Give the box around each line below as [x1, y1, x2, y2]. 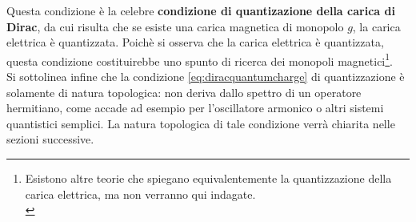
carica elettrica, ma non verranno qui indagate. [25, 185, 256, 202]
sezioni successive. [6, 131, 94, 147]
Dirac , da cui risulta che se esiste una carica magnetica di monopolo [6, 18, 344, 34]
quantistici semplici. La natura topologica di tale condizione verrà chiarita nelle [6, 115, 395, 131]
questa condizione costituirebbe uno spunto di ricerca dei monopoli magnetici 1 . [6, 50, 394, 69]
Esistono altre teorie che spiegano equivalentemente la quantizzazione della [25, 170, 392, 186]
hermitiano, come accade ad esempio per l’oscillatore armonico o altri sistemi [6, 99, 384, 116]
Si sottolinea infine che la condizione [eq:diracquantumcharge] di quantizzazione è [6, 68, 405, 85]
